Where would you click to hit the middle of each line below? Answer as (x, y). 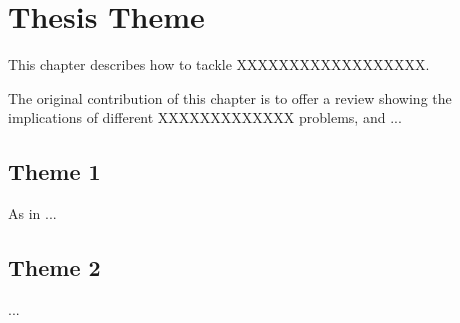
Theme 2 (54, 267)
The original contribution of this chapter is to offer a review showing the (230, 97)
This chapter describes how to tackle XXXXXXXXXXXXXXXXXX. (219, 64)
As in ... (32, 213)
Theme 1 (54, 171)
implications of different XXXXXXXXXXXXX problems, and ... (205, 117)
